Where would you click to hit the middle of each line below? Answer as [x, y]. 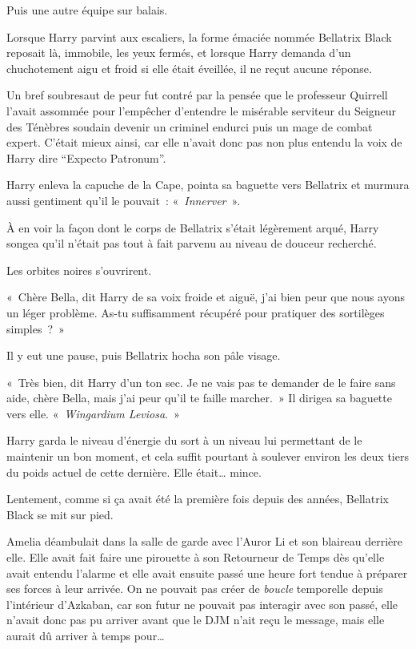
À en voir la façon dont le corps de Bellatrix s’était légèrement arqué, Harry [193, 227]
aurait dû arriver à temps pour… [86, 635]
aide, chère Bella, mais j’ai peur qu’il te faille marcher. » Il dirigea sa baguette [199, 398]
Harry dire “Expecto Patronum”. [86, 157]
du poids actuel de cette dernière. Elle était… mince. [134, 472]
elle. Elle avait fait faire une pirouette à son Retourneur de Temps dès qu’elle [196, 557]
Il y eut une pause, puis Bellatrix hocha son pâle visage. [144, 355]
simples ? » [36, 328]
